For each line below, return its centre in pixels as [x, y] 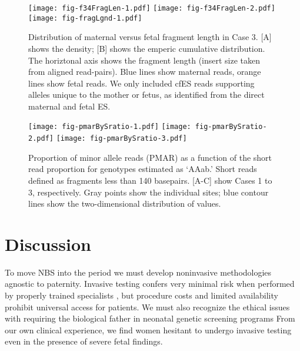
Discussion [48, 244]
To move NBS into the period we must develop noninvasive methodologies [138, 272]
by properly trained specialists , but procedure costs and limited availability [141, 295]
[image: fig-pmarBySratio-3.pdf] [121, 139]
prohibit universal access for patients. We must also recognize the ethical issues [147, 307]
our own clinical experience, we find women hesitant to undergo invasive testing [148, 330]
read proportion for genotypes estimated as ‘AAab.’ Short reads [143, 169]
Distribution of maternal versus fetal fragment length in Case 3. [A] [150, 37]
